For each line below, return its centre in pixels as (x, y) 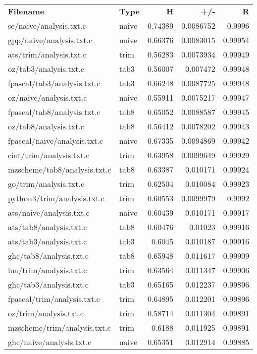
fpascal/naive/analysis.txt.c (55, 141)
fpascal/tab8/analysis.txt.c (54, 112)
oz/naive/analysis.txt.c (48, 97)
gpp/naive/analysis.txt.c (50, 40)
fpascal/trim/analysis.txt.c (54, 299)
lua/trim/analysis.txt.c (48, 270)
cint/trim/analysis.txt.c (49, 155)
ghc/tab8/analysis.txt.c (48, 256)
